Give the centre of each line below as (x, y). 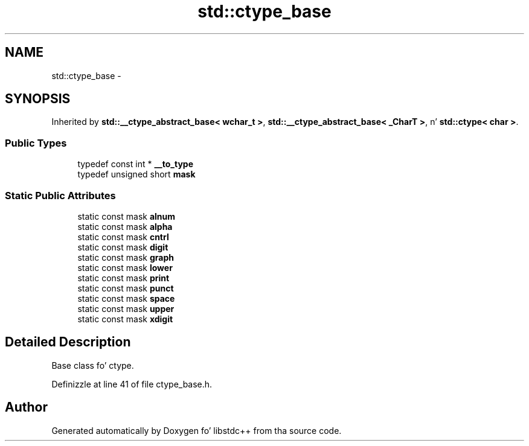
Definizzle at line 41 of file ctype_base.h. (132, 384)
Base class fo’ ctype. (93, 365)
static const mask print (123, 278)
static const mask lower (125, 267)
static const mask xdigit (125, 319)
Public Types (36, 143)
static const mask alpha (125, 226)
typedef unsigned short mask (136, 174)
